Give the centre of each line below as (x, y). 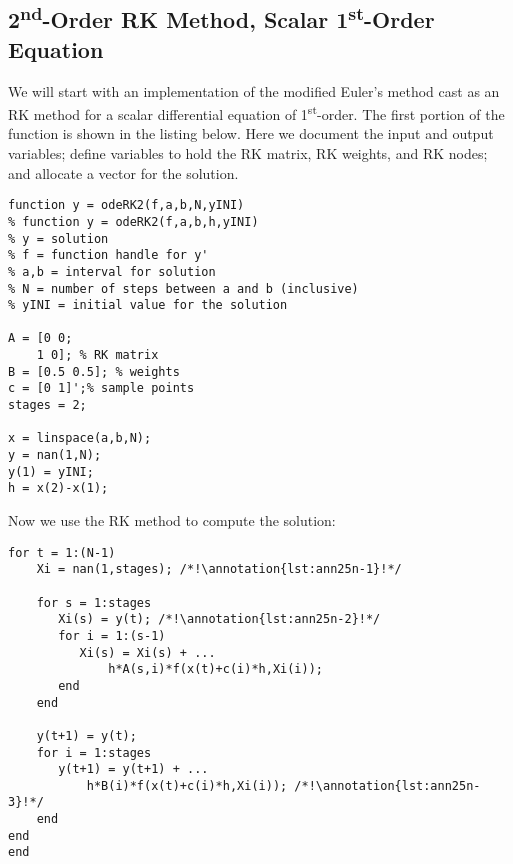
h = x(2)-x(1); (58, 488)
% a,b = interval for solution (112, 271)
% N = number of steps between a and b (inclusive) (183, 288)
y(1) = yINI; (51, 471)
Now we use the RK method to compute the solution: (172, 520)
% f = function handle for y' (108, 255)
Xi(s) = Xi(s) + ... (147, 652)
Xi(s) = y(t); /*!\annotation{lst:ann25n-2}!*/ (219, 619)
